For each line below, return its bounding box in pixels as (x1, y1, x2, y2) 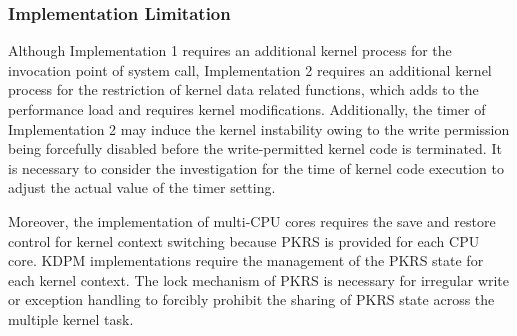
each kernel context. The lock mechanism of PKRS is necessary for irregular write (8, 269, 510, 290)
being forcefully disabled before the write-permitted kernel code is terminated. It (8, 138, 502, 159)
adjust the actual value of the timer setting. (8, 177, 276, 198)
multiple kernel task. (8, 308, 134, 329)
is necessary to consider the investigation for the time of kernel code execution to (8, 157, 504, 178)
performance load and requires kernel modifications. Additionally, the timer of (8, 99, 486, 119)
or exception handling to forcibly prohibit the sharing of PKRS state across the (8, 289, 495, 310)
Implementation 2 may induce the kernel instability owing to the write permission (8, 118, 510, 139)
